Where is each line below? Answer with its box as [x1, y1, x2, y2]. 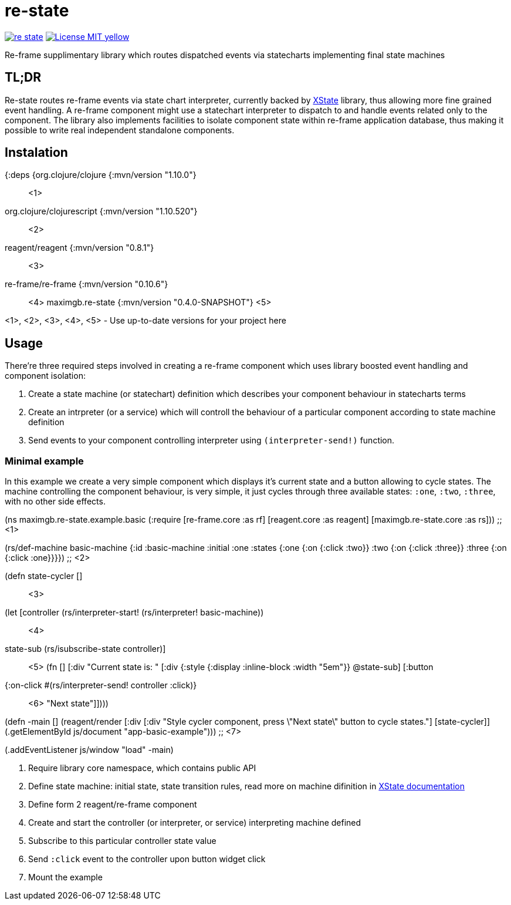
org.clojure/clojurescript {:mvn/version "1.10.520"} [5, 206, 198, 217]
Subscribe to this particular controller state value [28, 836, 216, 846]
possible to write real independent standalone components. [5, 125, 235, 135]
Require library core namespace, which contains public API [28, 763, 256, 773]
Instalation [5, 145, 68, 160]
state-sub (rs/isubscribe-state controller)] [5, 644, 166, 654]
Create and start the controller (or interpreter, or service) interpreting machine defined [28, 817, 361, 828]
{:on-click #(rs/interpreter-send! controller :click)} [5, 680, 197, 691]
